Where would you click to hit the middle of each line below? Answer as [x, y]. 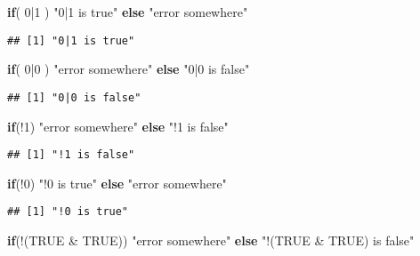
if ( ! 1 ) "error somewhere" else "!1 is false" [118, 126]
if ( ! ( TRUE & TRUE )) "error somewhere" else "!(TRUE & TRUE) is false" [211, 240]
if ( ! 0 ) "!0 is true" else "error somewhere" [117, 183]
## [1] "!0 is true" [68, 212]
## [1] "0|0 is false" [74, 97]
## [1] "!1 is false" [71, 155]
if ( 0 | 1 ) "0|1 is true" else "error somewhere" [128, 12]
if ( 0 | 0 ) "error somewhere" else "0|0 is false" [129, 69]
